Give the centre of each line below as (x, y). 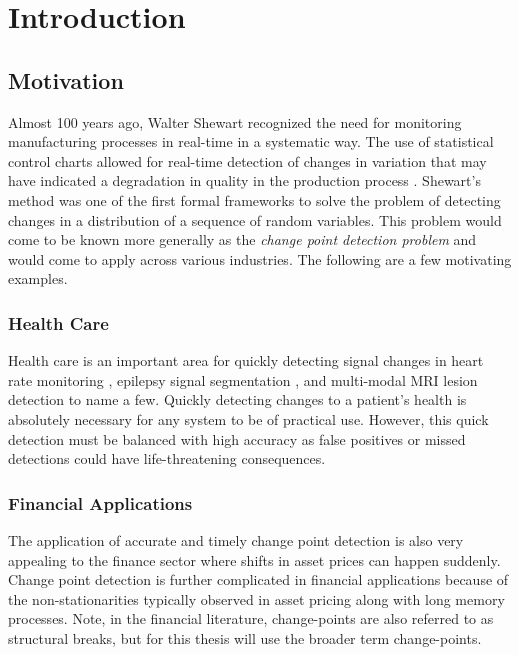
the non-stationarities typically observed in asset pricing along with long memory (256, 598)
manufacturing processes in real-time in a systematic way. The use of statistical (251, 141)
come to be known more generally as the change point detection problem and (242, 239)
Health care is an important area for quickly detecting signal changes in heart (246, 360)
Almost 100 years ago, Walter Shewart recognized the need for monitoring (235, 121)
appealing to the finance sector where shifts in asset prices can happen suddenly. (254, 559)
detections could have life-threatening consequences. (167, 458)
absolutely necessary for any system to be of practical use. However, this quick (248, 418)
